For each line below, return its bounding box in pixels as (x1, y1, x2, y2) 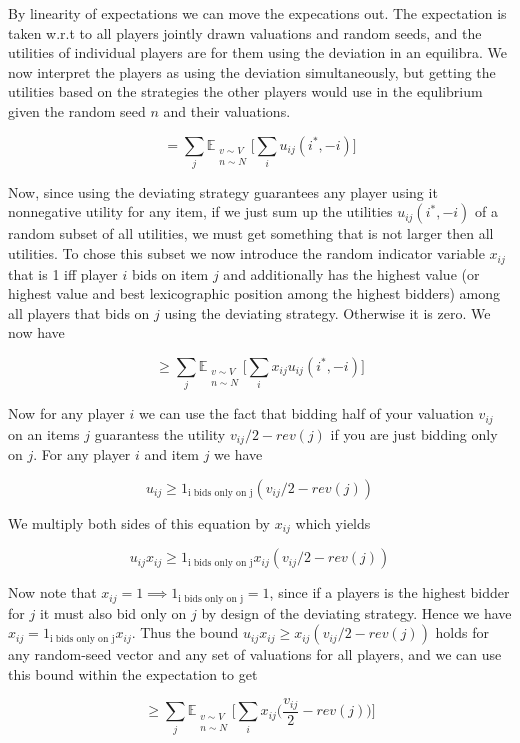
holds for (435, 622, 489, 643)
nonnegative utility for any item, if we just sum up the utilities (8, 201, 393, 222)
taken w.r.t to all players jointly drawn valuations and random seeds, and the (8, 22, 482, 43)
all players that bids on (8, 302, 150, 323)
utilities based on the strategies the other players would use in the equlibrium (8, 81, 483, 102)
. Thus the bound (131, 622, 239, 643)
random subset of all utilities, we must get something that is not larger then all (8, 223, 494, 244)
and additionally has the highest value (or (223, 263, 480, 284)
